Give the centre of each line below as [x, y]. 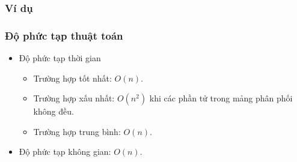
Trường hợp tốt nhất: [72, 78]
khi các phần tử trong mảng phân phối [221, 98]
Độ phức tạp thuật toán [64, 35]
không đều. [54, 111]
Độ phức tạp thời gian [60, 58]
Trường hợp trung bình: [77, 131]
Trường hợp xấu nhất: [74, 98]
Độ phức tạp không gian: [65, 151]
